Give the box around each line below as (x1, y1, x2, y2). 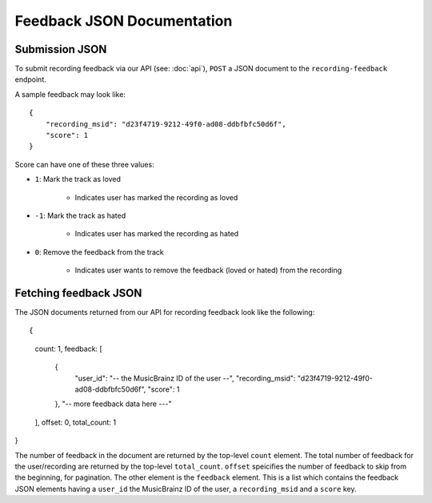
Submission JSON (14, 42, 107, 56)
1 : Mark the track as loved (34, 175, 122, 184)
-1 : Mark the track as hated (34, 211, 126, 220)
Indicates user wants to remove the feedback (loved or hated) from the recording (74, 265, 342, 276)
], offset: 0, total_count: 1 (34, 417, 116, 427)
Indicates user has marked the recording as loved (74, 192, 238, 202)
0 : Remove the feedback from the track (34, 247, 164, 256)
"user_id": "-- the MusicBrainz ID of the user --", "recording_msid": (74, 373, 296, 383)
